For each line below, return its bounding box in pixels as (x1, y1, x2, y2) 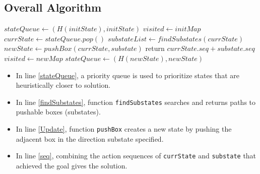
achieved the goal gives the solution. (16, 160, 127, 170)
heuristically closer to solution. (16, 80, 111, 90)
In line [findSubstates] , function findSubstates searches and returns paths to (16, 96, 256, 107)
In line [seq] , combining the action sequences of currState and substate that (16, 150, 256, 161)
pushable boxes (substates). (16, 106, 101, 117)
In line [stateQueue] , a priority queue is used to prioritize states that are (16, 70, 239, 80)
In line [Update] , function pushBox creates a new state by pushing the (16, 124, 232, 134)
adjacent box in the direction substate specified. (16, 133, 164, 144)
